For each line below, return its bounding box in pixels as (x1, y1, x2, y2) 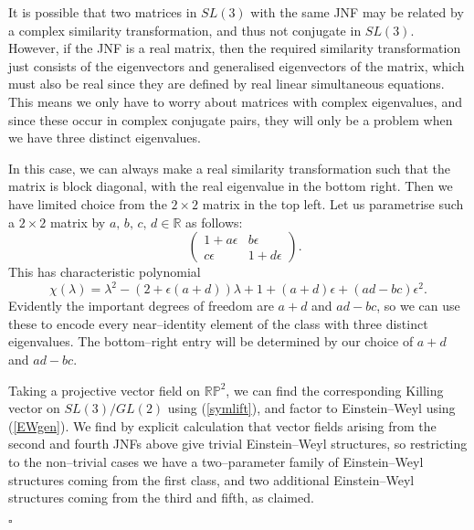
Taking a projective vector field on (8, 380, 201, 399)
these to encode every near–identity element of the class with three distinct (8, 313, 428, 333)
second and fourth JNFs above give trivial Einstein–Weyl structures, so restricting (8, 434, 468, 453)
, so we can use (376, 296, 460, 315)
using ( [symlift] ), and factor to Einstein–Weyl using (167, 398, 456, 418)
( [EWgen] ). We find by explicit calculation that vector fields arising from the (8, 416, 437, 435)
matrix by (49, 212, 106, 231)
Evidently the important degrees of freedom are (8, 296, 274, 315)
